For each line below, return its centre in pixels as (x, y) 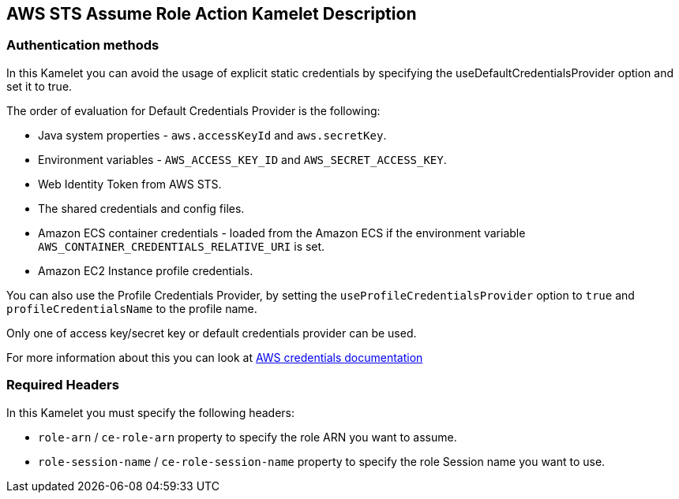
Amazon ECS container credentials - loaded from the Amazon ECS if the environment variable (282, 233)
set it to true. (39, 86)
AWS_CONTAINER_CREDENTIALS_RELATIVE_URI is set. (182, 246)
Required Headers (63, 385)
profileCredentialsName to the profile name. (132, 308)
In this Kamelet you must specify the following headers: (151, 412)
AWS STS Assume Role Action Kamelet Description (212, 14)
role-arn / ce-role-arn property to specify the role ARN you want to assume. (248, 437)
